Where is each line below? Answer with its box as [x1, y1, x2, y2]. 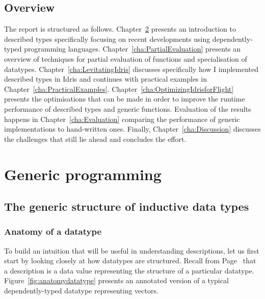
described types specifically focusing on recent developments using [4, 33, 210, 44]
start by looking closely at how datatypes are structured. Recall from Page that [4, 255, 256, 266]
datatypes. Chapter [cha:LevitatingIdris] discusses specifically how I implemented [4, 63, 258, 74]
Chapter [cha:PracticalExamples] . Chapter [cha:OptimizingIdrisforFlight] [4, 83, 234, 94]
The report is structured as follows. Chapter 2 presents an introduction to [4, 23, 236, 34]
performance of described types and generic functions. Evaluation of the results [4, 103, 251, 114]
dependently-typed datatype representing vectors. [4, 285, 158, 296]
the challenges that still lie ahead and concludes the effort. [4, 133, 187, 144]
